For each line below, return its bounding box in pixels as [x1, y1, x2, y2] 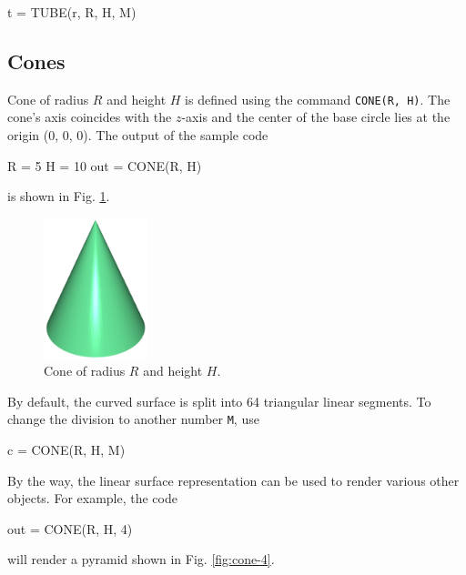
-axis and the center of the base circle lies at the [181, 107, 451, 126]
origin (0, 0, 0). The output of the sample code [7, 126, 268, 145]
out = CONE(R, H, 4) [7, 519, 133, 538]
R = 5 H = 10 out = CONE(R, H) [7, 156, 202, 175]
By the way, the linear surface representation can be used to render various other [7, 470, 460, 489]
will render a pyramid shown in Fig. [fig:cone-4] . [7, 550, 275, 569]
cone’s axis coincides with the [7, 107, 172, 126]
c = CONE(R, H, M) [7, 439, 126, 459]
